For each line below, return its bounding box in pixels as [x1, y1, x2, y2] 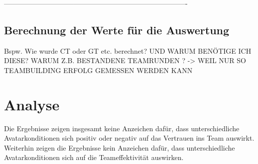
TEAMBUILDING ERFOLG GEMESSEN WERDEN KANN [4, 65, 193, 75]
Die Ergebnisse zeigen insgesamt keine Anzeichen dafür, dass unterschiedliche [4, 123, 240, 133]
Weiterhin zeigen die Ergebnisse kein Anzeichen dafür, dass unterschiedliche [4, 142, 235, 153]
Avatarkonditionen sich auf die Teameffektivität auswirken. [4, 152, 184, 163]
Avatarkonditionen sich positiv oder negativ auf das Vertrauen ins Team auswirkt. [4, 133, 255, 143]
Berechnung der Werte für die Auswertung [4, 22, 230, 37]
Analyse [4, 94, 60, 114]
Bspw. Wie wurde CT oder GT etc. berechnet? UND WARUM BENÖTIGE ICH [4, 45, 252, 56]
